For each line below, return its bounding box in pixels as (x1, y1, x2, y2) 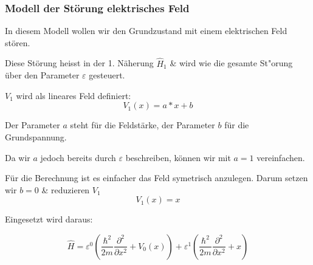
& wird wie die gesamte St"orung (170, 57, 293, 69)
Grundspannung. (5, 131, 67, 143)
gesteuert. (89, 69, 125, 81)
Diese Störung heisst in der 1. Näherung (5, 57, 154, 69)
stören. (5, 36, 30, 49)
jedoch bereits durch (40, 151, 116, 163)
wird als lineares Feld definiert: (16, 89, 131, 102)
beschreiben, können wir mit (125, 151, 231, 163)
